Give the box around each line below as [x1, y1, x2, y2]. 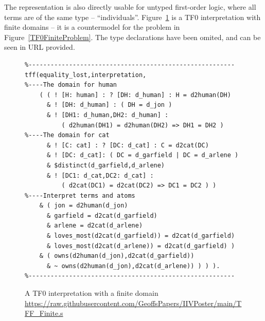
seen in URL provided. [4, 42, 75, 52]
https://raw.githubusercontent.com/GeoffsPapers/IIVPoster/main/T [25, 297, 242, 308]
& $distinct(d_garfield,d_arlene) [46, 161, 165, 169]
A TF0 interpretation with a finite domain [25, 288, 158, 298]
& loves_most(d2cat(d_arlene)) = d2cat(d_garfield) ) [46, 242, 235, 250]
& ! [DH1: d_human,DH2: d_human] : [46, 111, 169, 119]
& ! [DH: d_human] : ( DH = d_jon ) [46, 101, 172, 109]
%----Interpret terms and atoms [25, 192, 135, 199]
